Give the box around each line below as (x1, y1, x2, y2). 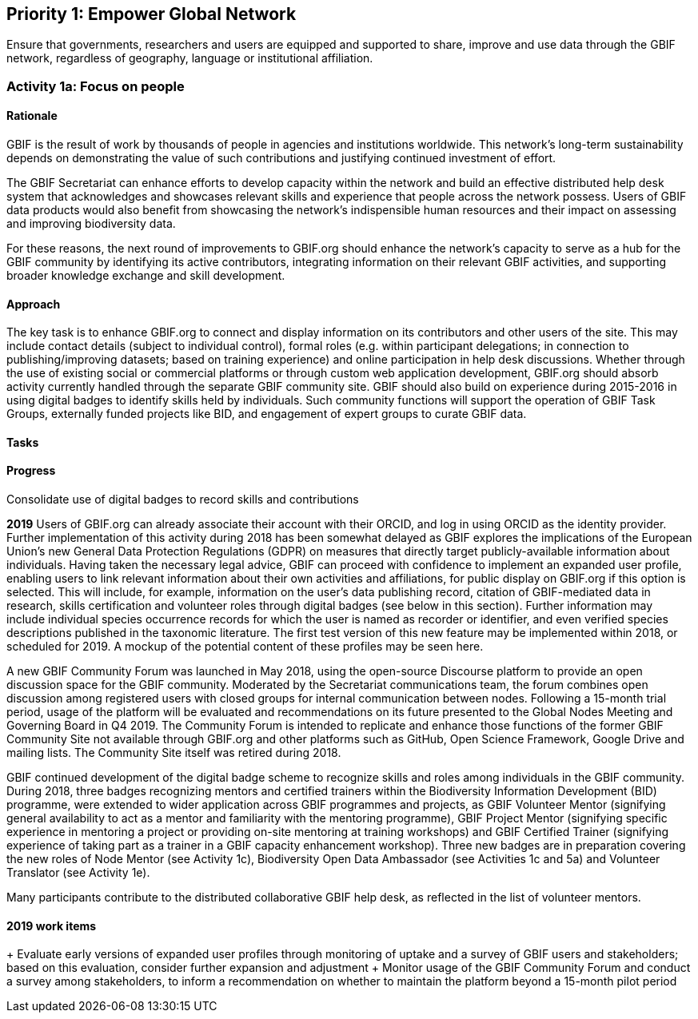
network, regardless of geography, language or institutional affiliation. (6, 51, 373, 66)
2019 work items (6, 918, 97, 933)
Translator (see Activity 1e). (6, 866, 150, 880)
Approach (6, 297, 61, 311)
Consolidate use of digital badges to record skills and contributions (6, 492, 359, 507)
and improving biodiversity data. (6, 217, 176, 231)
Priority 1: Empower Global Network (6, 4, 297, 24)
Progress (6, 464, 56, 478)
